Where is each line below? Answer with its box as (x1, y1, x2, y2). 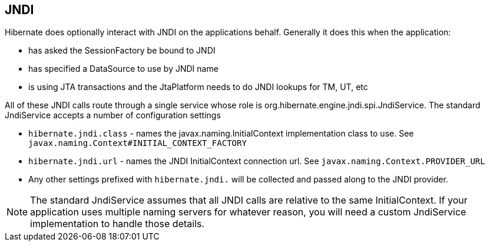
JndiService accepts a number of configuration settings (5, 110, 221, 121)
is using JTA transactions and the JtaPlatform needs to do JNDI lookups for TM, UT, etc (28, 82, 368, 92)
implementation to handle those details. (30, 218, 205, 230)
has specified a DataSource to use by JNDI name (28, 64, 218, 74)
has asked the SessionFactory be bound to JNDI (28, 45, 216, 56)
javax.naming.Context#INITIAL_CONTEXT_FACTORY (28, 138, 247, 148)
